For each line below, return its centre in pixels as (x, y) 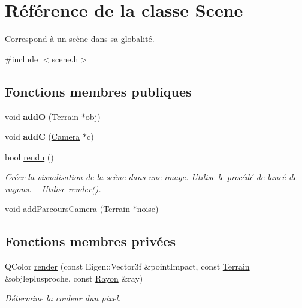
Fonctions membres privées (90, 241)
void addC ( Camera (43, 137)
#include (22, 59)
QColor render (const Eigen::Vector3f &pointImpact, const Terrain (127, 266)
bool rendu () (29, 156)
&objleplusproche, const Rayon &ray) (74, 278)
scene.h (65, 59)
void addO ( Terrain (42, 116)
